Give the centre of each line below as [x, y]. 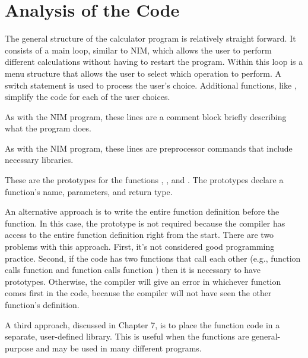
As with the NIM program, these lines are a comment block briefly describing [146, 116]
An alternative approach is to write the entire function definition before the [142, 211]
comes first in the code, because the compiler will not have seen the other [138, 293]
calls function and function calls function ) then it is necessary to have [133, 270]
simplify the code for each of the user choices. [88, 97]
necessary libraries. [39, 160]
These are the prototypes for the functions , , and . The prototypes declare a [144, 180]
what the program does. [48, 128]
